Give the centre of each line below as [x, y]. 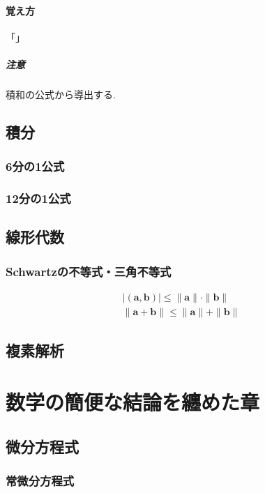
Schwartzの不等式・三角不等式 [89, 271]
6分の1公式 [35, 166]
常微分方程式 [40, 480]
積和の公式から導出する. [61, 94]
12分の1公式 [38, 198]
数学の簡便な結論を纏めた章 [133, 402]
